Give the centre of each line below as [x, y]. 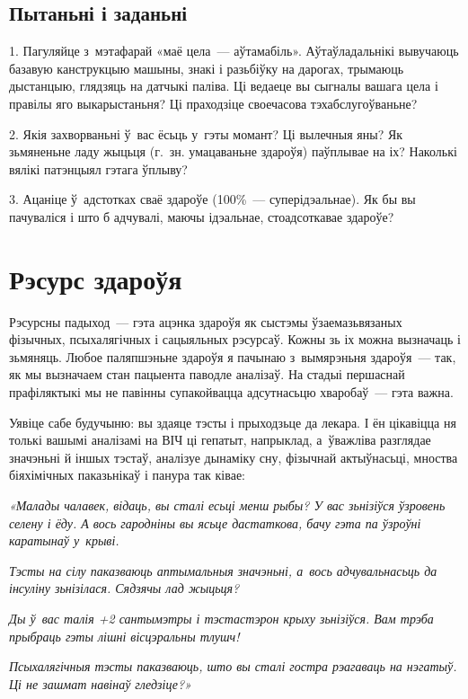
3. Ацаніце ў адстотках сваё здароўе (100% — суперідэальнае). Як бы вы [212, 199]
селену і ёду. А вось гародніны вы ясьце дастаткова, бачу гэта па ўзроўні [215, 522]
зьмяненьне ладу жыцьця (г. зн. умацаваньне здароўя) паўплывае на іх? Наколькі [233, 151]
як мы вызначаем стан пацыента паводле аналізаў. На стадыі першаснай [207, 374]
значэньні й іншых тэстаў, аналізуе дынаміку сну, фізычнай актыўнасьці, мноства [234, 457]
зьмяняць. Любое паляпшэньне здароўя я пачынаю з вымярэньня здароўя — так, [233, 356]
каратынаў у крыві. [64, 540]
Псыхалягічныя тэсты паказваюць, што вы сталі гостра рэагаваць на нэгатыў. [233, 666]
